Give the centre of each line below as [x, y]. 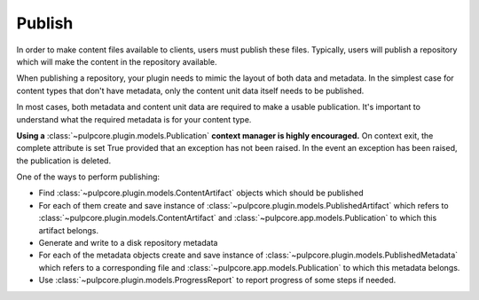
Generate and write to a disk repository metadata [128, 243]
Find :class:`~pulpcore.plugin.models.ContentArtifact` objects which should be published [201, 193]
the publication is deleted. [63, 161]
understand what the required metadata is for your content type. [134, 119]
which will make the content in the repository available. [117, 61]
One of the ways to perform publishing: [88, 177]
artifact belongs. [69, 230]
